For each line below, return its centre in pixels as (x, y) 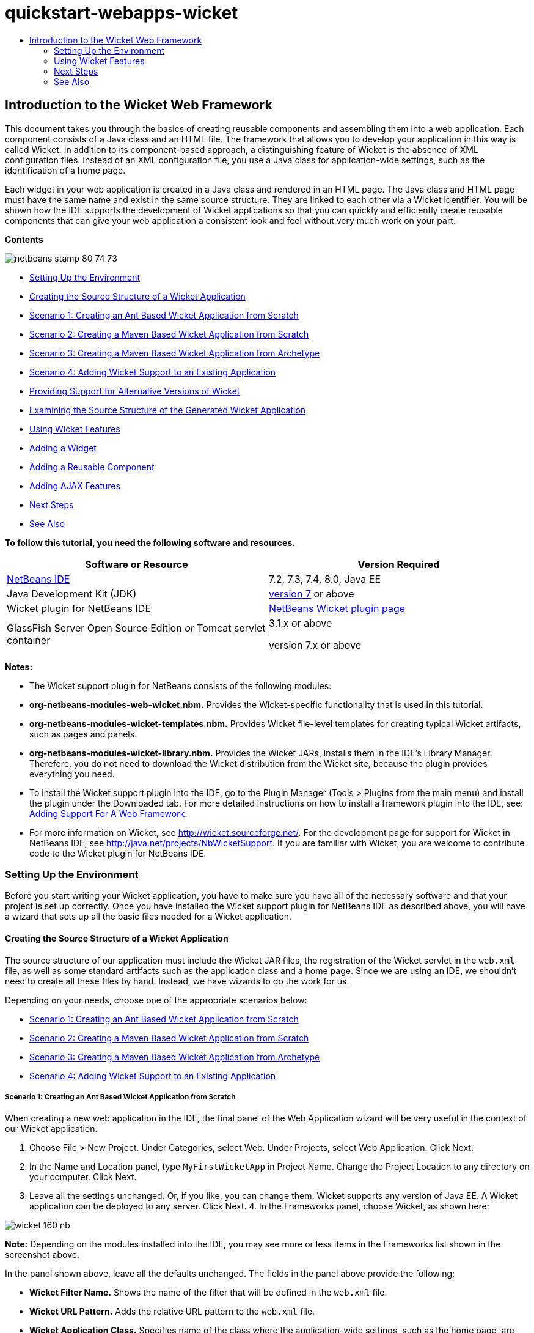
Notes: (19, 666)
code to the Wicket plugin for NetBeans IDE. (118, 853)
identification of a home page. (65, 170)
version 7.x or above (315, 645)
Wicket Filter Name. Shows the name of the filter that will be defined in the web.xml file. (208, 1293)
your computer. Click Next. (83, 1177)
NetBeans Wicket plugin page (337, 608)
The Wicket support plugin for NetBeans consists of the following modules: (181, 685)
